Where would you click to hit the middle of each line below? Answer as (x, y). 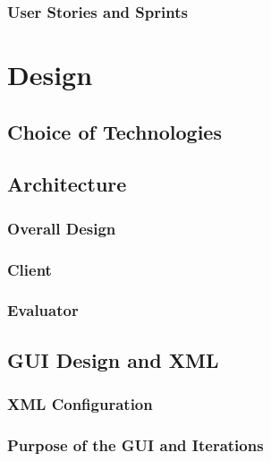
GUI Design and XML (113, 359)
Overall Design (62, 228)
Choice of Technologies (114, 131)
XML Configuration (80, 404)
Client (30, 269)
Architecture (67, 184)
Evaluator (43, 310)
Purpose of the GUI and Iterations (135, 444)
